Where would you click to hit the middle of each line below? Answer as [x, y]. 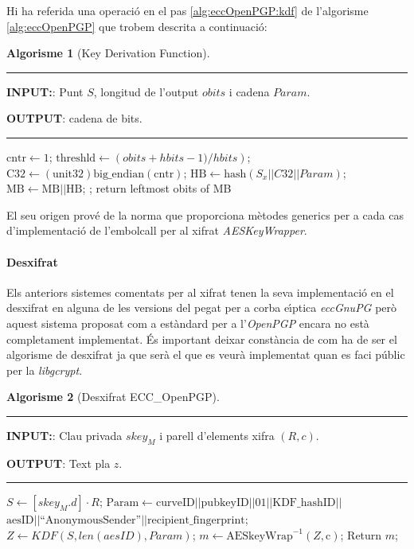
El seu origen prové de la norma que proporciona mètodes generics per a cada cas [205, 214]
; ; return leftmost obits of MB [157, 188]
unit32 [68, 174]
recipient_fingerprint [196, 521]
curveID [175, 503]
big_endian [119, 174]
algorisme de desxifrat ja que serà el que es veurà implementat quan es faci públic [206, 354]
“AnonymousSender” [91, 521]
